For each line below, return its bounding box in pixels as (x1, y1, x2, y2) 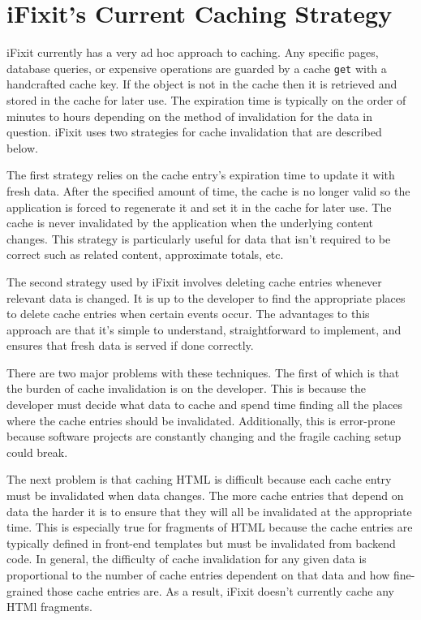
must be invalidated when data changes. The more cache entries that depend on (6, 487, 404, 504)
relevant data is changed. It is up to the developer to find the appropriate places (6, 289, 406, 306)
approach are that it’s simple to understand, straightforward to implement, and (6, 321, 402, 338)
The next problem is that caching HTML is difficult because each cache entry (6, 471, 392, 488)
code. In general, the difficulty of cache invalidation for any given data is (6, 550, 367, 567)
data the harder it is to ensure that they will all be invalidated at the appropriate (6, 502, 412, 519)
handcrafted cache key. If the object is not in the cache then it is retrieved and (6, 75, 397, 93)
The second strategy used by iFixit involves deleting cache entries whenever (6, 273, 382, 290)
